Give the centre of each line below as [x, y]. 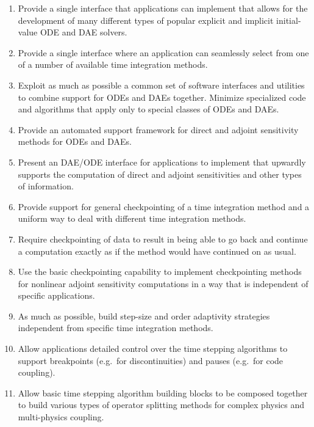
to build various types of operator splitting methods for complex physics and [161, 405]
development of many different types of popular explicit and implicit [146, 20]
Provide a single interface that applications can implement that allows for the [163, 8]
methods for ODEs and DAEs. [75, 141]
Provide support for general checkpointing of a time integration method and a [164, 206]
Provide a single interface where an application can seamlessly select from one [163, 52]
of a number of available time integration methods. [113, 64]
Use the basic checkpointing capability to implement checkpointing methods [160, 272]
